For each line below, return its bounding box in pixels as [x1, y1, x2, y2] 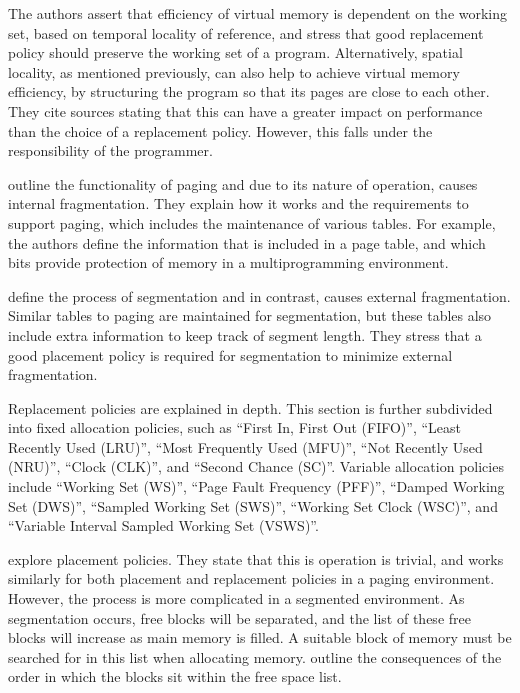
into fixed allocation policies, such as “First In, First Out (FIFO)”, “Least [8, 417, 462, 438]
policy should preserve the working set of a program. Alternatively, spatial [8, 42, 463, 63]
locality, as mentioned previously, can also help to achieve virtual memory [8, 61, 460, 82]
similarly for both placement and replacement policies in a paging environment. [8, 568, 495, 589]
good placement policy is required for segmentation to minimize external [8, 344, 453, 365]
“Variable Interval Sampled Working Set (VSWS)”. [8, 515, 319, 536]
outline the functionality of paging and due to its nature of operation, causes [8, 173, 478, 194]
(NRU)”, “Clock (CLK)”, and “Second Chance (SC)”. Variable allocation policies [8, 456, 504, 477]
